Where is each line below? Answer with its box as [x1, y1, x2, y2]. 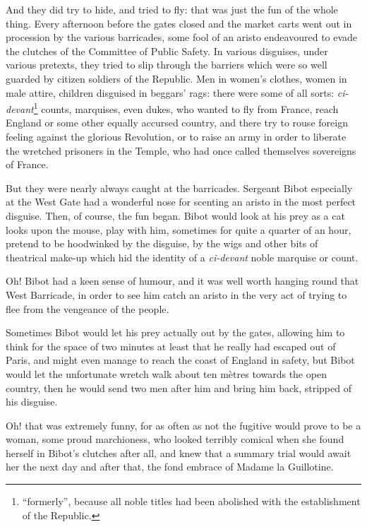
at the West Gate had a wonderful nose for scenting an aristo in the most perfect [6, 194, 356, 209]
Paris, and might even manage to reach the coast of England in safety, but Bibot [6, 353, 355, 367]
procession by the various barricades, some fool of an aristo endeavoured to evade [6, 30, 358, 45]
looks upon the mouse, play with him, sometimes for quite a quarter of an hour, [6, 222, 351, 237]
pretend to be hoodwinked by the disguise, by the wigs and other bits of [6, 236, 318, 251]
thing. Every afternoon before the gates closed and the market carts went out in [6, 16, 352, 30]
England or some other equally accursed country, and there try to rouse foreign [6, 115, 348, 130]
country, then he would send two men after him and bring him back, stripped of [6, 380, 351, 395]
